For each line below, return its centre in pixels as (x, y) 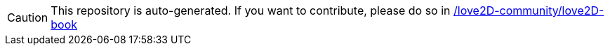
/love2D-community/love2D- (529, 10)
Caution (28, 17)
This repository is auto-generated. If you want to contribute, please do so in (251, 10)
